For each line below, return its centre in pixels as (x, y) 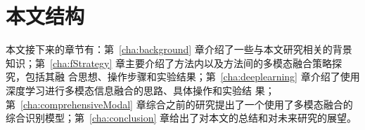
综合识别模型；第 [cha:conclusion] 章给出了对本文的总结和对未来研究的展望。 (181, 118)
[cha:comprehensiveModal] (77, 104)
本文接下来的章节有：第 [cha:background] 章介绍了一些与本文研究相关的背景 (179, 49)
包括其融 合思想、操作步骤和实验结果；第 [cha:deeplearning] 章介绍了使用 (192, 77)
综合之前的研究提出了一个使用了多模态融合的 (249, 104)
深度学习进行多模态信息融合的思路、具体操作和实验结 (129, 90)
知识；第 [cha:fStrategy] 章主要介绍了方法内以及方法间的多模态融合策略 (169, 63)
